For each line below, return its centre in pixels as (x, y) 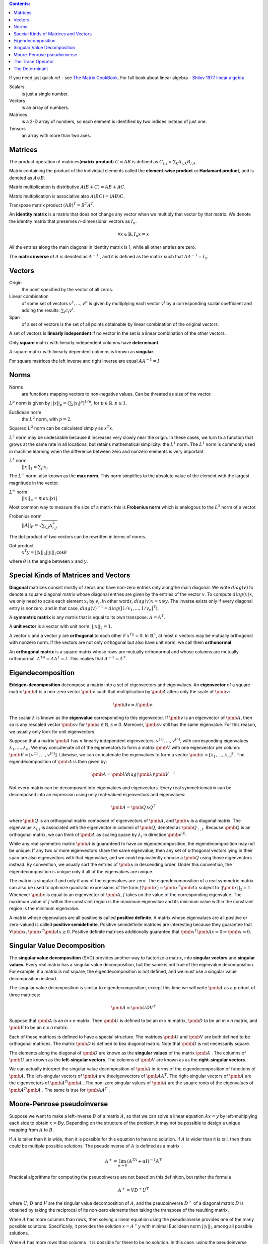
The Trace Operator (34, 62)
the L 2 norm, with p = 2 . (47, 419)
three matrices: (25, 995)
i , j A (48, 526)
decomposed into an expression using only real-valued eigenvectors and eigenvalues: (97, 795)
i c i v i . (69, 311)
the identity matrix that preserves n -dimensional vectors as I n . (73, 222)
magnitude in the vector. (34, 483)
